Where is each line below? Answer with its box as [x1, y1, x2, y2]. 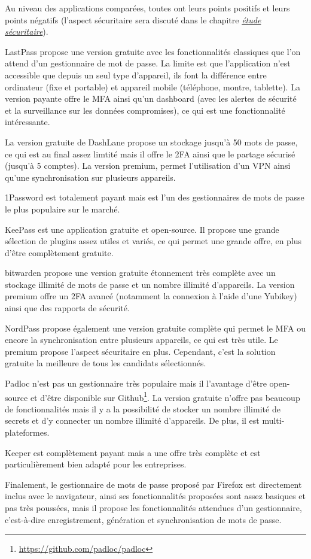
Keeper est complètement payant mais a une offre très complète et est [5, 446, 261, 458]
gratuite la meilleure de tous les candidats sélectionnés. [5, 357, 206, 369]
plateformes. [5, 426, 50, 439]
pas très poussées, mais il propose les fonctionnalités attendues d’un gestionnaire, [5, 502, 302, 514]
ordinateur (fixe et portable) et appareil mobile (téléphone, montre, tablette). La [5, 80, 300, 93]
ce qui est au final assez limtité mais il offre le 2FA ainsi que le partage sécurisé [5, 147, 295, 160]
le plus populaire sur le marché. [5, 202, 120, 215]
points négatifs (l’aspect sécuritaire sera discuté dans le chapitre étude [5, 13, 261, 26]
